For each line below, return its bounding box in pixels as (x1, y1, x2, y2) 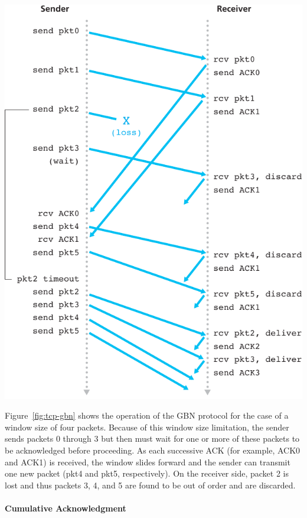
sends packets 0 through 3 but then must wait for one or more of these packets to (5, 432, 300, 445)
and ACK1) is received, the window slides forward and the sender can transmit (5, 455, 290, 468)
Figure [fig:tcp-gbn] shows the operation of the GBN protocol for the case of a (5, 409, 289, 422)
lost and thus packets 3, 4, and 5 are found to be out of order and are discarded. (5, 478, 296, 491)
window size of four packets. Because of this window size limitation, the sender (5, 420, 289, 433)
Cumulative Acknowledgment (5, 501, 126, 514)
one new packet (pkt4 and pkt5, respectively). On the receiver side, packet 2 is (5, 467, 289, 480)
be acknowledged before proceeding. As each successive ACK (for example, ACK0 (5, 443, 301, 456)
